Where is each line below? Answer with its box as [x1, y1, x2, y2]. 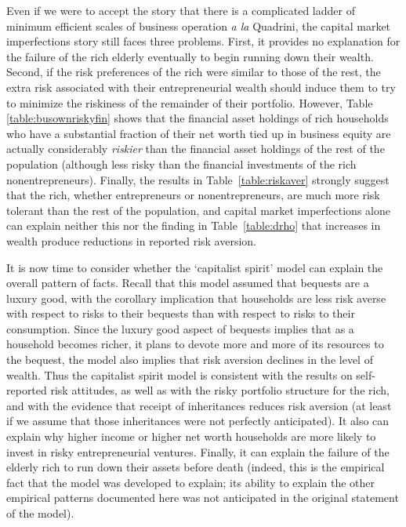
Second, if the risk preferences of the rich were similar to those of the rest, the [6, 64, 381, 80]
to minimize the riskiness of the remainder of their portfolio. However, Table [6, 94, 373, 111]
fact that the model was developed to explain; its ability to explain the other [6, 474, 375, 490]
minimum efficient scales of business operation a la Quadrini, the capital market [6, 17, 391, 34]
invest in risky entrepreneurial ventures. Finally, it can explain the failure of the [6, 443, 390, 460]
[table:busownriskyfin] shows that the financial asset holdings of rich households [6, 110, 389, 126]
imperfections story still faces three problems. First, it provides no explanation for [6, 33, 401, 49]
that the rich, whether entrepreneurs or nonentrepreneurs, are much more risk [6, 187, 380, 203]
